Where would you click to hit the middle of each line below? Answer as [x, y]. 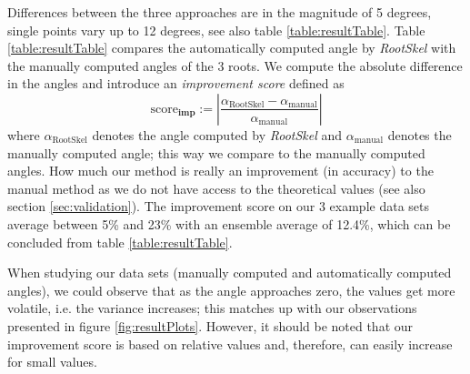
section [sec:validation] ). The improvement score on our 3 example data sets [219, 206]
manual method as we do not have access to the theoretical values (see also [216, 188]
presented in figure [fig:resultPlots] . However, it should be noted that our [210, 325]
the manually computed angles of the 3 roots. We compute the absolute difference [235, 65]
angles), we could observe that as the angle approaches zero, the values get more [231, 290]
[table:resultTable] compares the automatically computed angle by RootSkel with [232, 48]
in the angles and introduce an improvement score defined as [176, 83]
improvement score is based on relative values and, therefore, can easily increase [230, 344]
